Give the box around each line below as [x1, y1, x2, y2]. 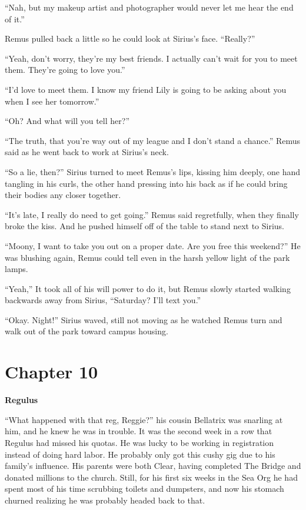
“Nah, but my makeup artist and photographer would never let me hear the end [5, 1, 294, 13]
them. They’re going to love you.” [5, 63, 125, 76]
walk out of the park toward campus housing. [5, 325, 168, 337]
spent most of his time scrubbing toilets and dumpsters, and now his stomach [5, 482, 284, 495]
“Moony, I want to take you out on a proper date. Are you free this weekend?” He [5, 239, 301, 251]
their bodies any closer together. [5, 189, 121, 201]
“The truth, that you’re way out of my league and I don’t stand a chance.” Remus [5, 134, 301, 146]
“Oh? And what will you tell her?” [5, 115, 129, 127]
